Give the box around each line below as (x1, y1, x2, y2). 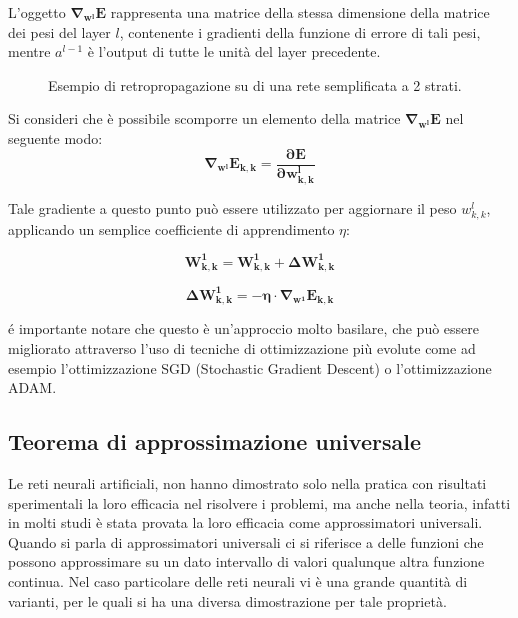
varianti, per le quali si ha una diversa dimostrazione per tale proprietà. (8, 590, 447, 611)
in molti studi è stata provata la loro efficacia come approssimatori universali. (8, 512, 483, 533)
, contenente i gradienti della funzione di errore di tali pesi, (119, 21, 481, 42)
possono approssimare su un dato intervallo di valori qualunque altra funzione (8, 551, 485, 572)
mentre (8, 41, 51, 62)
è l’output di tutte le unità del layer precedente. (87, 41, 381, 62)
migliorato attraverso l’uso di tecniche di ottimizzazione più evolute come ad (8, 337, 476, 358)
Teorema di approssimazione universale (8, 426, 421, 457)
